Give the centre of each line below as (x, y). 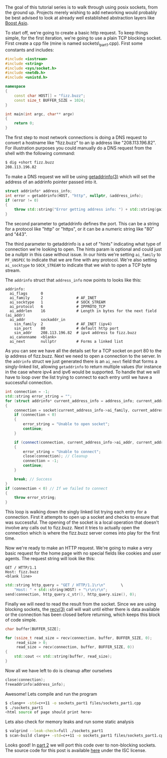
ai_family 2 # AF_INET (53, 298)
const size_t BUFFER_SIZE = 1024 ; (50, 100)
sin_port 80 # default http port (67, 328)
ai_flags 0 (26, 294)
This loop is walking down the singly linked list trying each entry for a (76, 512)
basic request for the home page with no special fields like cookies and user (83, 553)
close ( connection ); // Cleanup (55, 456)
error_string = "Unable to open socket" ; (67, 424)
